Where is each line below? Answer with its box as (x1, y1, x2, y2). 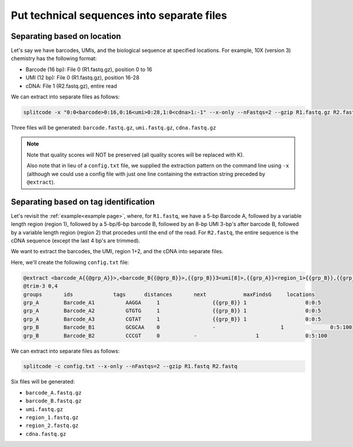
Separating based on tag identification (11, 197, 155, 207)
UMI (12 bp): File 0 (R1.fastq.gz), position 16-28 (25, 74, 139, 81)
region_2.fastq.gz (25, 422, 79, 429)
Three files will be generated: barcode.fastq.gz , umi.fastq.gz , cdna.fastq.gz (11, 124, 217, 131)
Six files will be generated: (11, 378, 75, 385)
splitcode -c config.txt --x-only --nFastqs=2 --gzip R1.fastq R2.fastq (23, 363, 238, 370)
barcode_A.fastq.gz (25, 389, 82, 396)
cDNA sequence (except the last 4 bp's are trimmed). (11, 237, 141, 244)
